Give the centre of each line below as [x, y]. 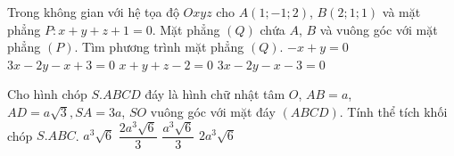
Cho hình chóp [47, 94]
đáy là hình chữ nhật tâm [215, 94]
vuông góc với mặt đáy [213, 111]
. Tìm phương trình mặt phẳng [159, 47]
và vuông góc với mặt [379, 29]
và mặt [401, 12]
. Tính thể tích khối [393, 111]
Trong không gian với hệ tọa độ [93, 12]
